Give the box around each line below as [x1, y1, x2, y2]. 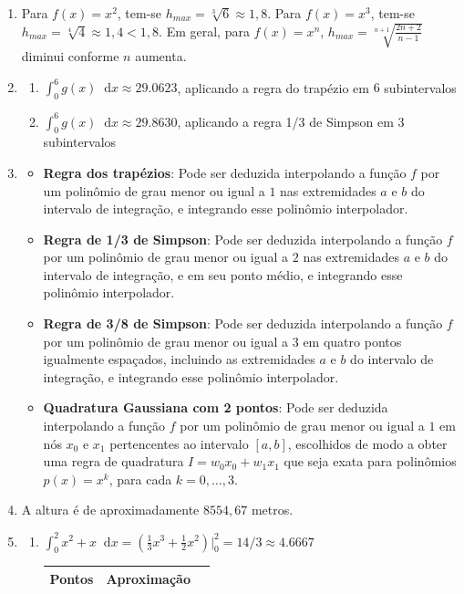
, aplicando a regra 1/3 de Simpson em [177, 111, 394, 130]
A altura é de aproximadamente [21, 500, 200, 519]
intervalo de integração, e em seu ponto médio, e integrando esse [43, 265, 403, 284]
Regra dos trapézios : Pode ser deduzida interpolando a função [43, 162, 407, 182]
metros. [251, 500, 294, 519]
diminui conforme [21, 47, 119, 66]
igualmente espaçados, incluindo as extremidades [43, 349, 315, 369]
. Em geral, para [159, 21, 250, 40]
